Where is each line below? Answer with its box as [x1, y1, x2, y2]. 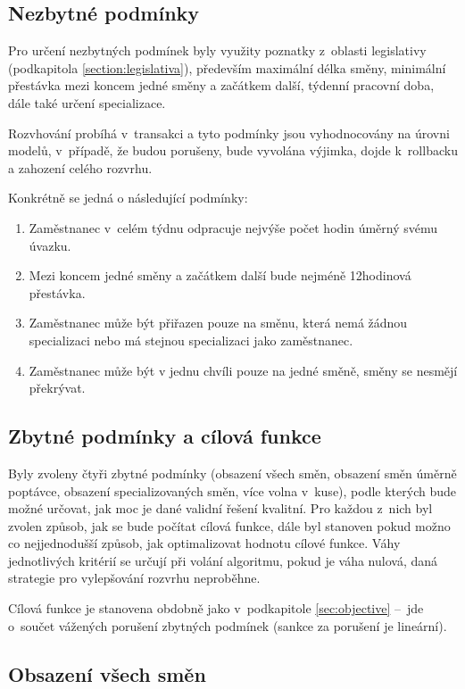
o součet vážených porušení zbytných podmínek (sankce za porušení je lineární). [8, 616, 447, 635]
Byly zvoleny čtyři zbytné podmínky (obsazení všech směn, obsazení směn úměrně [8, 463, 457, 482]
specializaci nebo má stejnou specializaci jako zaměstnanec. [29, 330, 353, 349]
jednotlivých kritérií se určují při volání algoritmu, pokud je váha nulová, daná [8, 551, 438, 569]
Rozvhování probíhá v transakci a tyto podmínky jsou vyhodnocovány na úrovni [8, 123, 450, 142]
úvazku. [29, 236, 71, 254]
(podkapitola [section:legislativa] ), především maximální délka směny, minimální [8, 58, 446, 77]
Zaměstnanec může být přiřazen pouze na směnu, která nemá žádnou [29, 313, 408, 332]
